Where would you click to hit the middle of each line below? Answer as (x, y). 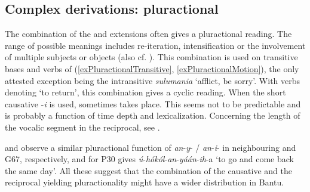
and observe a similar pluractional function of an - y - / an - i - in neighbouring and (151, 147)
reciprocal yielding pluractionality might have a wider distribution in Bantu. (145, 182)
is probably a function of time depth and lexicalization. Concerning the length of (153, 115)
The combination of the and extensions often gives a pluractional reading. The (148, 34)
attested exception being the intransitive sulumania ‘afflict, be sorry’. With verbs (153, 80)
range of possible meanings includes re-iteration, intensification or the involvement (155, 45)
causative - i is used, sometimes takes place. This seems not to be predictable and (153, 103)
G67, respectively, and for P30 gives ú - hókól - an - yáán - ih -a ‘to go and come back (149, 159)
